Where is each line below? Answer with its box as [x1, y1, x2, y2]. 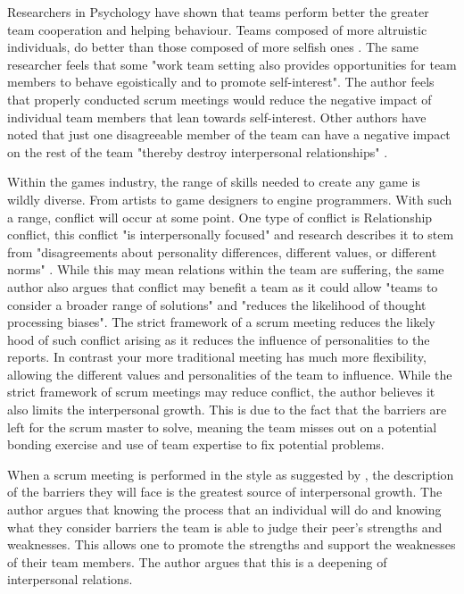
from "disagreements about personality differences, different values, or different [7, 242, 437, 261]
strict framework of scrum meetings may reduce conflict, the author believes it [7, 382, 435, 401]
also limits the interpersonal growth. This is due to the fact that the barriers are [7, 400, 447, 419]
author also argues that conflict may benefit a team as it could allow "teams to [7, 277, 438, 296]
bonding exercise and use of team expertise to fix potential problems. [7, 435, 385, 454]
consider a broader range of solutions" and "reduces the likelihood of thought [7, 295, 427, 314]
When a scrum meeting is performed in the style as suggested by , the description [7, 464, 454, 483]
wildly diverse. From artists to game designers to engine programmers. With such [7, 189, 452, 208]
